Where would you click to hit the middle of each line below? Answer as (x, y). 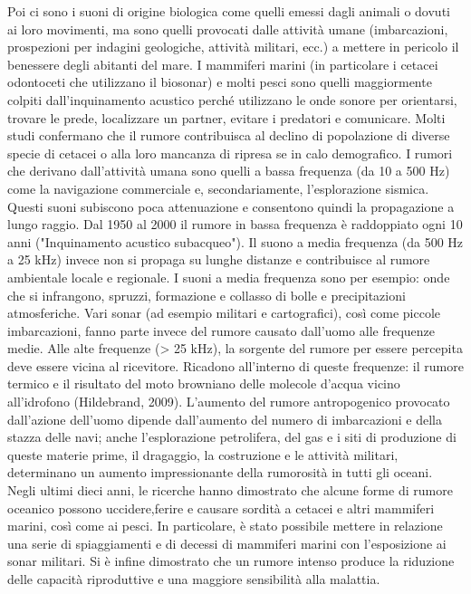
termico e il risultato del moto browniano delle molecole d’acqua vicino (204, 383)
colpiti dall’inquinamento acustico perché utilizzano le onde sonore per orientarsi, (232, 99)
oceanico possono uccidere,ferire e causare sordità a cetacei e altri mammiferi (221, 508)
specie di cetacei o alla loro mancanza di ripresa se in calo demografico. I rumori (230, 153)
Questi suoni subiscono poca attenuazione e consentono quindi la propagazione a (231, 206)
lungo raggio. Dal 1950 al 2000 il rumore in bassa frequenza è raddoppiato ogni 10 (235, 224)
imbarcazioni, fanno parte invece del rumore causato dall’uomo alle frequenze (221, 330)
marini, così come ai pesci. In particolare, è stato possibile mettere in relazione (225, 526)
